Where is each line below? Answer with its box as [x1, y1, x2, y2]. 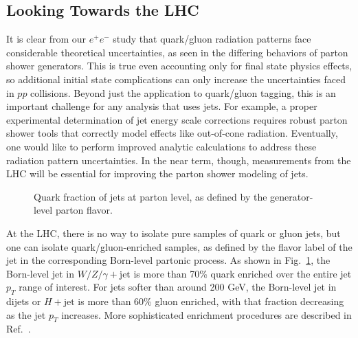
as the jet [6, 307, 46, 322]
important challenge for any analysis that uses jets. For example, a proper [6, 99, 317, 113]
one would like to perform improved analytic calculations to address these [6, 139, 317, 153]
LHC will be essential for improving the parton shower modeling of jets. [6, 166, 309, 181]
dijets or [6, 294, 41, 308]
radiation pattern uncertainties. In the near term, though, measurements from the [6, 153, 351, 167]
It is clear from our [6, 32, 87, 46]
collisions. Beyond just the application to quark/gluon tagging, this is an [30, 85, 336, 100]
